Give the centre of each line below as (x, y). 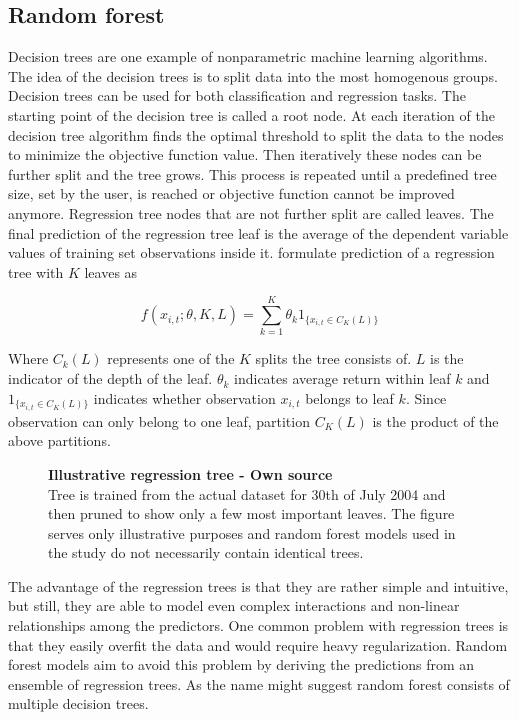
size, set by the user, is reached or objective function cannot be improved (231, 193)
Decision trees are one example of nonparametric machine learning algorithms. (248, 56)
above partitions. (59, 440)
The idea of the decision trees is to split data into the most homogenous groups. (253, 75)
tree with (36, 271)
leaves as (111, 271)
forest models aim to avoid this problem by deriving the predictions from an (241, 664)
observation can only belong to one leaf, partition (159, 420)
